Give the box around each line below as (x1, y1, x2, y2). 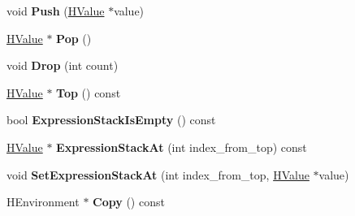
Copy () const (93, 193, 165, 210)
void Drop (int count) (6, 57, 119, 74)
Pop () (56, 29, 92, 46)
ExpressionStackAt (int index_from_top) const (56, 138, 307, 155)
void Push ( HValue (6, 2, 105, 19)
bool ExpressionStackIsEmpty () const (6, 111, 216, 128)
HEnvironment (6, 193, 80, 210)
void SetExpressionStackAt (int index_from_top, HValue (6, 166, 310, 183)
